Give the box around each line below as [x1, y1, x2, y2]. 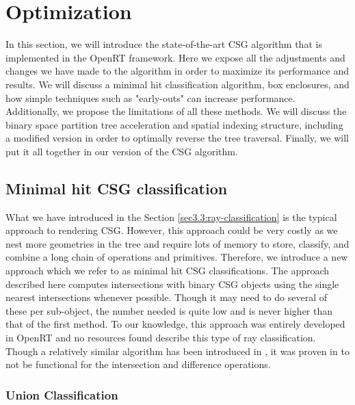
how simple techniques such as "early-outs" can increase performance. [5, 90, 295, 105]
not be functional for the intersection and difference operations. [5, 357, 271, 371]
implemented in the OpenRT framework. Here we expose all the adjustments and [5, 50, 345, 64]
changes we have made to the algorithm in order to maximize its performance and [5, 64, 349, 78]
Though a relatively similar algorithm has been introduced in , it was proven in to [5, 343, 350, 358]
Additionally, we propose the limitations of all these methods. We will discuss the [5, 104, 347, 118]
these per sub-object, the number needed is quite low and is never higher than [5, 303, 333, 317]
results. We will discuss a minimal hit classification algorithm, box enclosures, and [5, 77, 350, 91]
